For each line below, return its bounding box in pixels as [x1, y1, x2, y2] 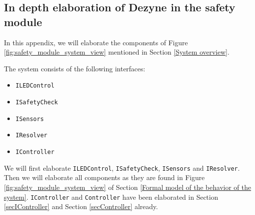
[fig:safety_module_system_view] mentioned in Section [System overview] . [4, 47, 229, 57]
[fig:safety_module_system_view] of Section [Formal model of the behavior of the [4, 182, 251, 192]
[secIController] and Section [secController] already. [4, 201, 158, 212]
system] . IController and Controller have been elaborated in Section [4, 191, 218, 202]
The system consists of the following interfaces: [4, 63, 145, 73]
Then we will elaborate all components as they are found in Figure [4, 172, 205, 183]
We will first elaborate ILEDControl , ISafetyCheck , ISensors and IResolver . [4, 162, 240, 173]
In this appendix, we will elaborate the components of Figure [4, 37, 188, 47]
